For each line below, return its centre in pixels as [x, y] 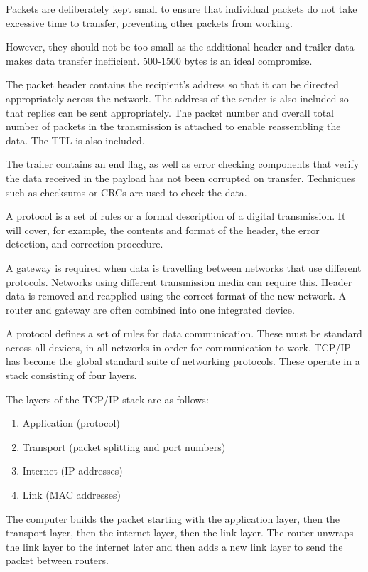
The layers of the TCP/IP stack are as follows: [107, 399]
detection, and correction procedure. [85, 244]
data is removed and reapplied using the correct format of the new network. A [176, 296]
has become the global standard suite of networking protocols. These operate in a [183, 361]
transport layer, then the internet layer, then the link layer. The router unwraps [180, 533]
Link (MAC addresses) [71, 495]
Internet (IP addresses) [72, 471]
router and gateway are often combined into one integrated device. [150, 309]
